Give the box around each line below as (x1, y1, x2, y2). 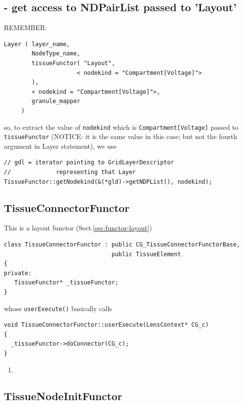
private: (4, 269, 32, 277)
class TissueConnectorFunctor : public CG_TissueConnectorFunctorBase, (4, 241, 240, 248)
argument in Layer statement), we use (4, 141, 117, 151)
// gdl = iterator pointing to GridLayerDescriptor (4, 159, 174, 166)
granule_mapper (32, 98, 81, 105)
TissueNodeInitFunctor (4, 388, 123, 403)
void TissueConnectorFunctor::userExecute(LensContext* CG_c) (4, 321, 209, 329)
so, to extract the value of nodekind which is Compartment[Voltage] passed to (4, 122, 239, 132)
